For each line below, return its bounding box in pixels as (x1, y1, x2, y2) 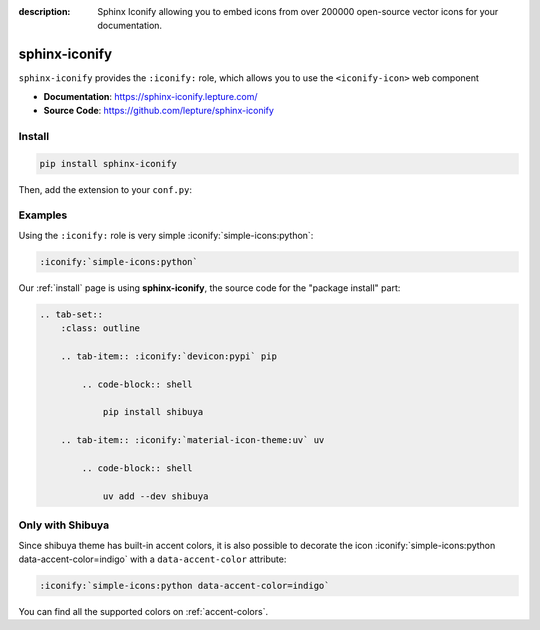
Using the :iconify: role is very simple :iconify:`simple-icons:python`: (18, 229, 314, 241)
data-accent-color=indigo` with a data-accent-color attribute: (18, 553, 287, 565)
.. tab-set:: (39, 308, 104, 320)
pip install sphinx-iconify (39, 158, 177, 169)
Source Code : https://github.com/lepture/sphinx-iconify (43, 105, 275, 117)
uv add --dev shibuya (102, 490, 209, 502)
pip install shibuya (102, 406, 204, 418)
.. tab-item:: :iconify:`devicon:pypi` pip (60, 350, 277, 362)
